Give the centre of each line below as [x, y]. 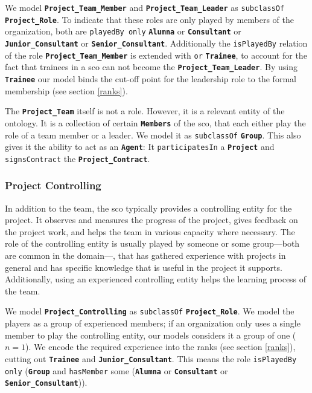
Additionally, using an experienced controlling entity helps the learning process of [156, 279]
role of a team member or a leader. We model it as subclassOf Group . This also [153, 135]
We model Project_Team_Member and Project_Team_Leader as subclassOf [145, 7]
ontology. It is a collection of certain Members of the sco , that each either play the [155, 122]
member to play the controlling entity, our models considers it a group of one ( [151, 335]
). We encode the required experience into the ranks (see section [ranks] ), [161, 347]
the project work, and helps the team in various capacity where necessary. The [150, 231]
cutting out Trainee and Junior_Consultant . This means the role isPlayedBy [151, 358]
